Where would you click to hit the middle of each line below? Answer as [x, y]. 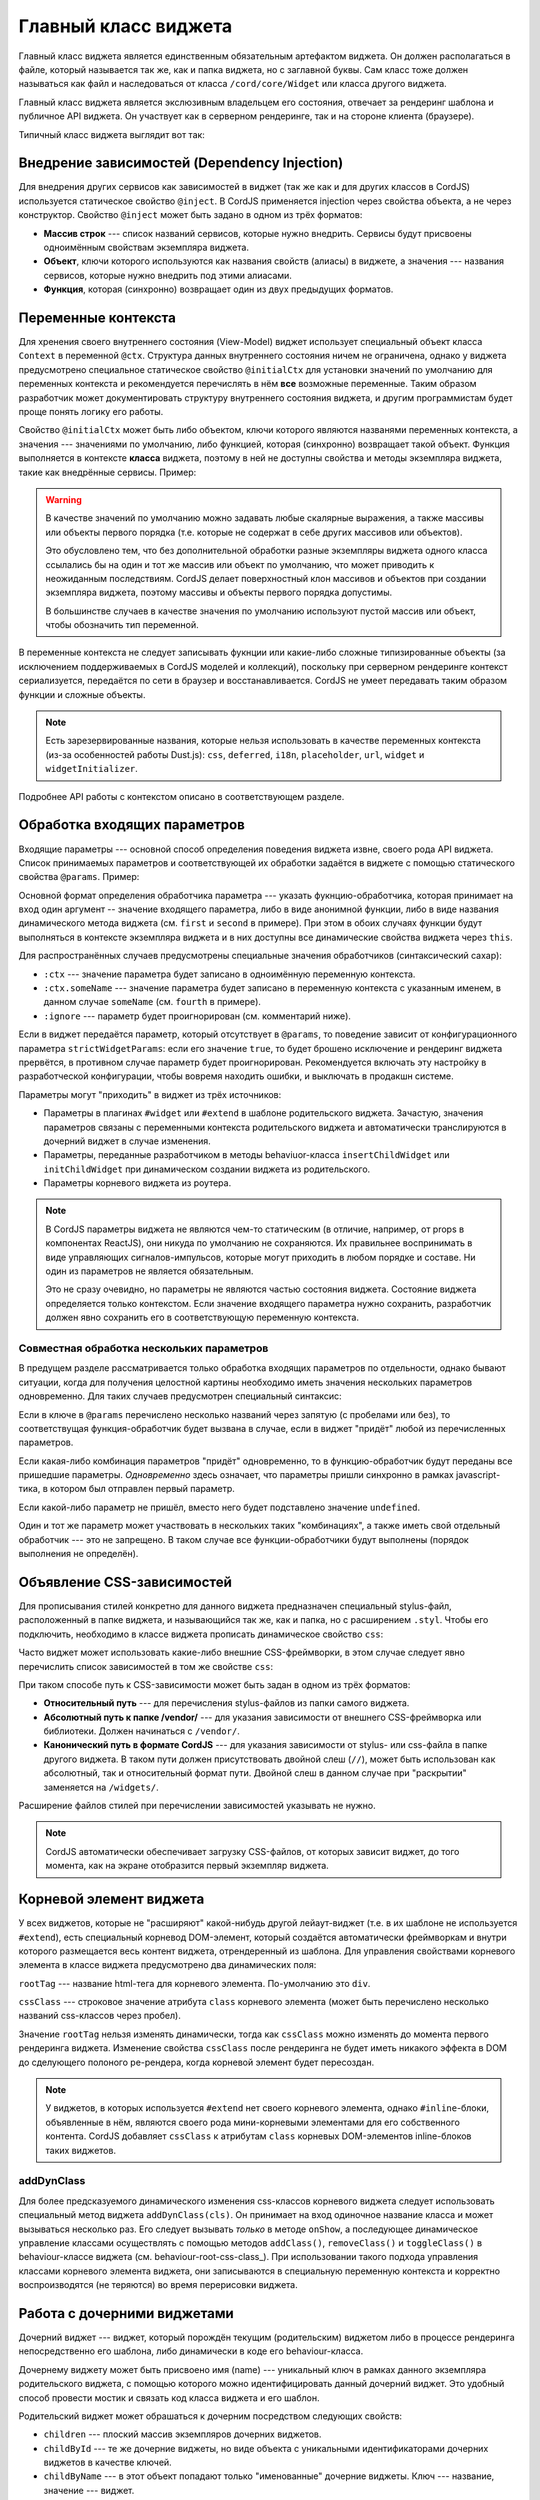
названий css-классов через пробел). [100, 2016]
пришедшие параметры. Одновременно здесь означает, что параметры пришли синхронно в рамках [236, 1475]
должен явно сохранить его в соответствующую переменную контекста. [202, 1317]
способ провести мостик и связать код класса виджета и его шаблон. [169, 2397]
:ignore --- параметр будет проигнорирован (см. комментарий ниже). [197, 1016]
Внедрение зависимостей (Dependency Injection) [181, 163]
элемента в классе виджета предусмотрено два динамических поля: [167, 1965]
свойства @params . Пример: [79, 877]
